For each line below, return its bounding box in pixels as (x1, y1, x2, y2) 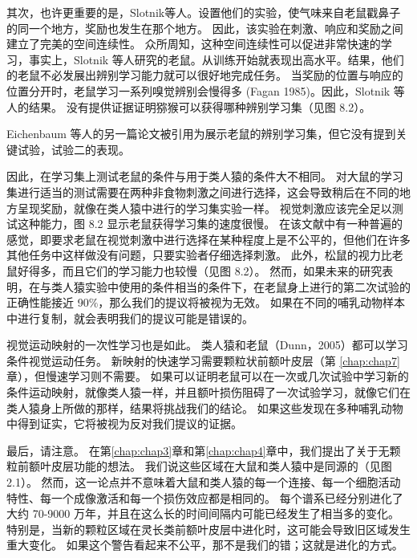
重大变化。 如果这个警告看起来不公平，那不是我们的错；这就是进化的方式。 (6, 536, 403, 553)
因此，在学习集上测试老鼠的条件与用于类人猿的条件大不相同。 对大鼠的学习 (6, 168, 403, 185)
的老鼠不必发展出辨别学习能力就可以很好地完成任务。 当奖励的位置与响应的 (6, 67, 403, 83)
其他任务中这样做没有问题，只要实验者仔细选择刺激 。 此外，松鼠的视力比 (6, 246, 392, 263)
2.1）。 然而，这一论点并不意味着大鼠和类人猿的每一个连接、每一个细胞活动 (6, 474, 401, 491)
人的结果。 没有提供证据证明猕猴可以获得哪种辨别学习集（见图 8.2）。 (6, 98, 371, 115)
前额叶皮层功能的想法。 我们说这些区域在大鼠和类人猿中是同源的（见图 (17, 458, 392, 475)
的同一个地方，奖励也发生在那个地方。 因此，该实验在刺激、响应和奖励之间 (6, 19, 403, 36)
